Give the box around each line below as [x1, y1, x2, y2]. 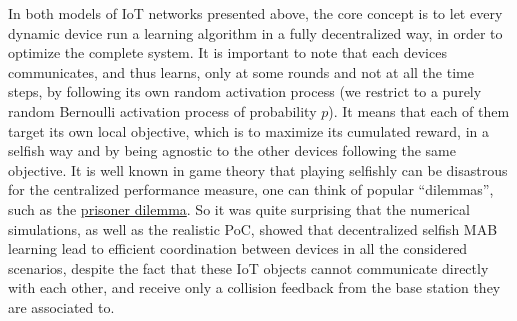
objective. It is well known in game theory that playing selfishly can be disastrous [8, 159, 508, 180]
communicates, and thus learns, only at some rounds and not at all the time [8, 61, 474, 82]
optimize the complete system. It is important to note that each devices [8, 42, 447, 63]
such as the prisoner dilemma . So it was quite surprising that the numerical [8, 198, 470, 219]
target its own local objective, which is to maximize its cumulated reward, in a [8, 120, 489, 141]
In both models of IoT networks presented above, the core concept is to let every [8, 3, 503, 23]
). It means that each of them [328, 100, 510, 121]
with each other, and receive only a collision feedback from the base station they [8, 277, 501, 298]
